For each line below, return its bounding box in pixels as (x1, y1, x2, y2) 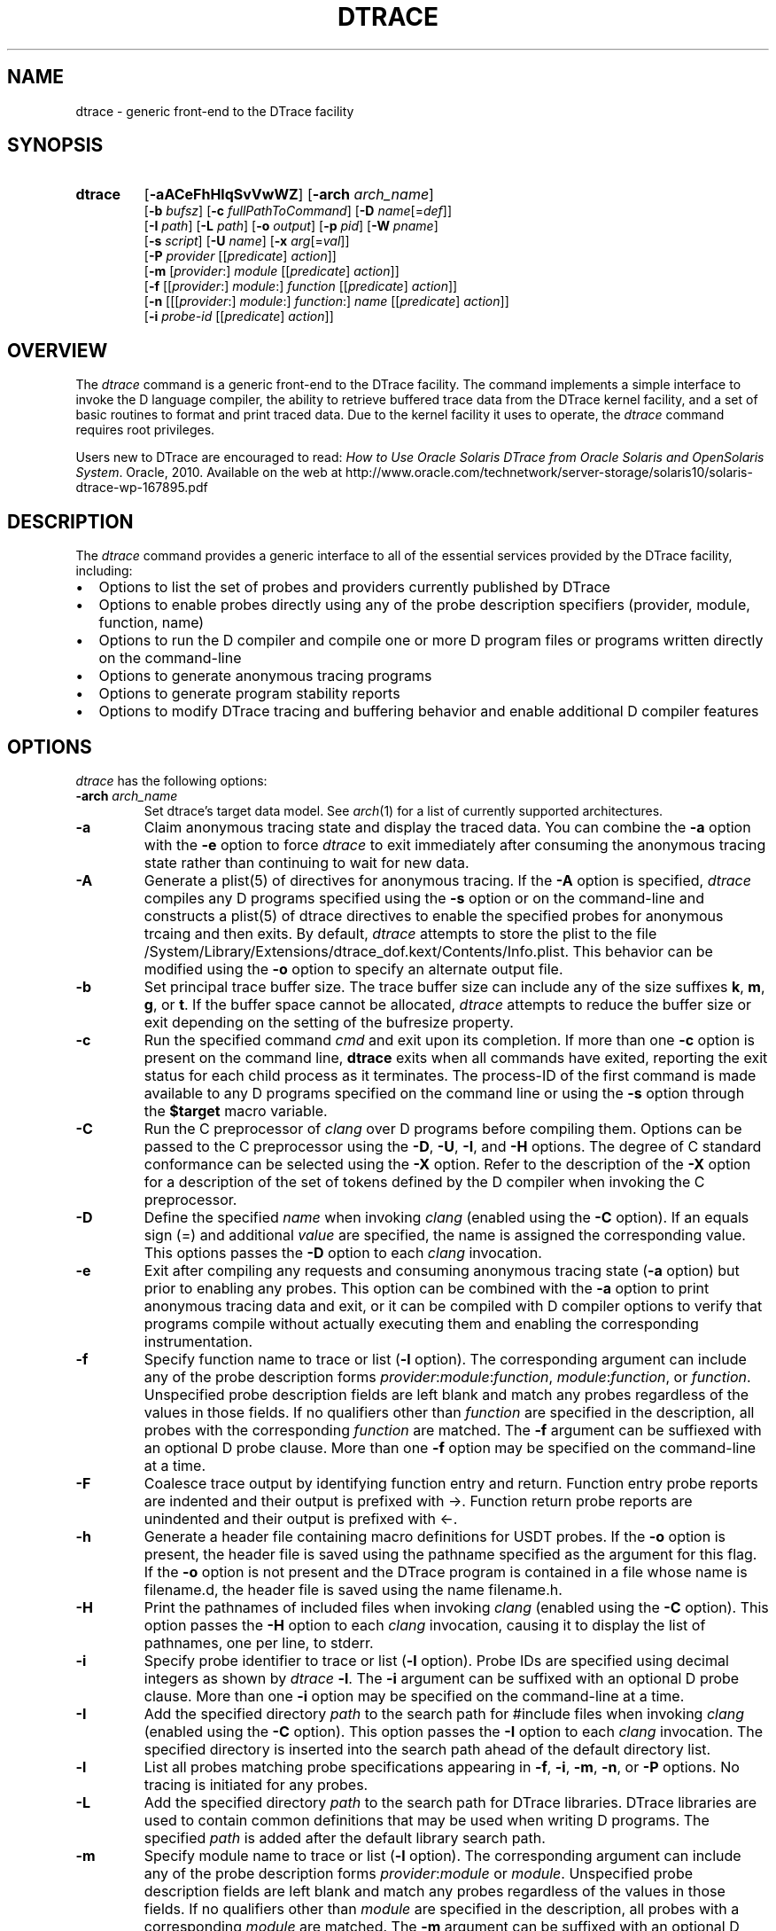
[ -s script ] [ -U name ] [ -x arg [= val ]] (144, 233, 350, 249)
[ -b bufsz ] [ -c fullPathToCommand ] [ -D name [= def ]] (144, 203, 453, 219)
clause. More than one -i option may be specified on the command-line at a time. (144, 1686, 685, 1705)
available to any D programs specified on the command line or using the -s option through (144, 1083, 745, 1102)
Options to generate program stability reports (98, 684, 400, 703)
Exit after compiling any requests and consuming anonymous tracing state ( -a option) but (144, 1261, 740, 1279)
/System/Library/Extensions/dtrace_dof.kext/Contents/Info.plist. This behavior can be (144, 942, 713, 960)
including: (75, 563, 133, 579)
